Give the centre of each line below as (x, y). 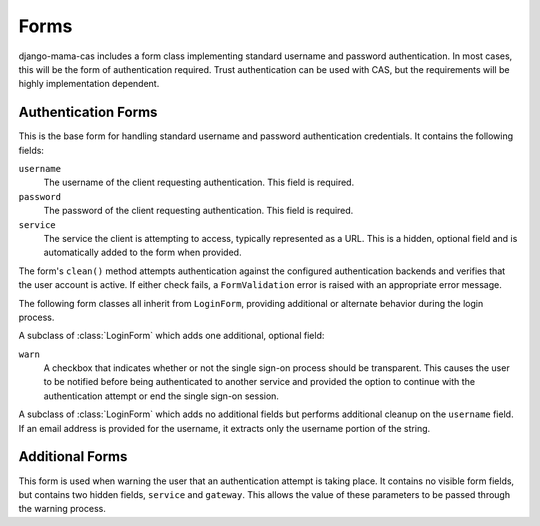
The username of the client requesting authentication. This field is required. (199, 182)
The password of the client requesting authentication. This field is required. (198, 211)
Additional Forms (73, 456)
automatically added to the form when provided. (142, 252)
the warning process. (62, 509)
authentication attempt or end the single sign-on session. (161, 396)
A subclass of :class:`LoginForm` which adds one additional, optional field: (171, 336)
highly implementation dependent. (89, 84)
